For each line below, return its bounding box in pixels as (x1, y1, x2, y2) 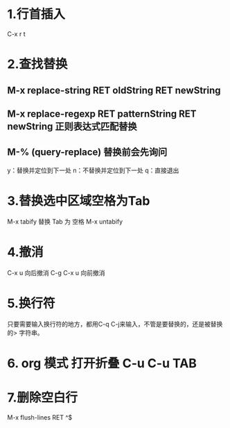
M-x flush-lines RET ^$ (7, 413, 73, 421)
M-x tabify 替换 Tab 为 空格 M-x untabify (7, 217, 123, 226)
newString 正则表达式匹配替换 (7, 120, 137, 132)
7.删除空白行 (7, 390, 78, 405)
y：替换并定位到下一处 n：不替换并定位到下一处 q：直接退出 (7, 166, 179, 174)
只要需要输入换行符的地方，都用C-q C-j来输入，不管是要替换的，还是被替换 (7, 320, 223, 328)
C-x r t (7, 29, 26, 38)
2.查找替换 (7, 56, 68, 72)
